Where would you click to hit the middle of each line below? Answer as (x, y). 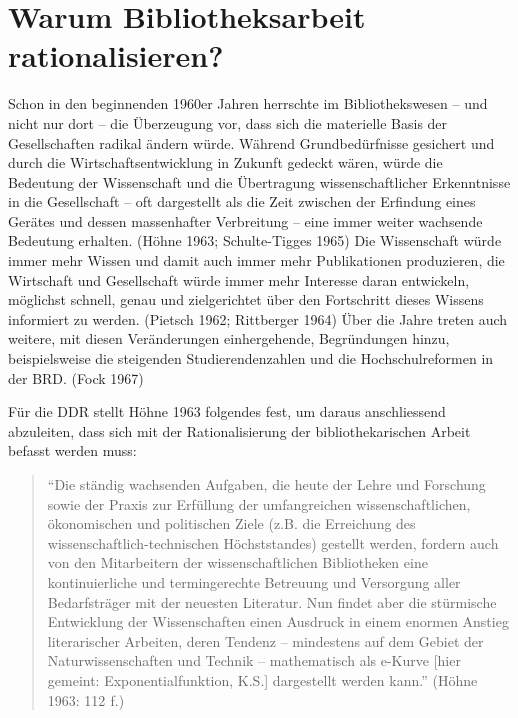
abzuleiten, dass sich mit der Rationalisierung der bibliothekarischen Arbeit (239, 430)
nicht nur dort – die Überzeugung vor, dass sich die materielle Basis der (228, 122)
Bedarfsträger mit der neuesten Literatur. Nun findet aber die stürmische (272, 601)
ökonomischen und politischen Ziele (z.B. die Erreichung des (231, 523)
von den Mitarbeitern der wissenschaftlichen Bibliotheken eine (237, 562)
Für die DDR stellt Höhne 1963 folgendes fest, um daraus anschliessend (227, 411)
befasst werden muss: (72, 450)
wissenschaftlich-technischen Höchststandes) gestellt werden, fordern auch (273, 542)
